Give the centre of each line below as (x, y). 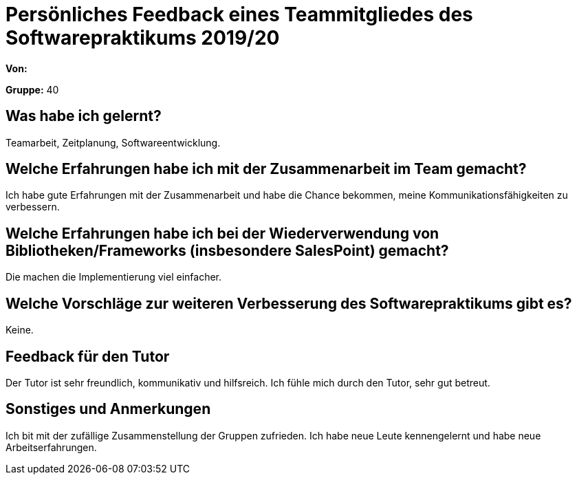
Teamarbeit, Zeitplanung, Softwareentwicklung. (113, 142)
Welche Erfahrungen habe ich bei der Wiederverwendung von (222, 233)
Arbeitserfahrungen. (51, 447)
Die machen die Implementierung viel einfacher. (114, 277)
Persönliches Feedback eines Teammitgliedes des (239, 14)
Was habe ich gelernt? (84, 116)
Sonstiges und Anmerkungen (108, 409)
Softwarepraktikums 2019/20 (143, 38)
